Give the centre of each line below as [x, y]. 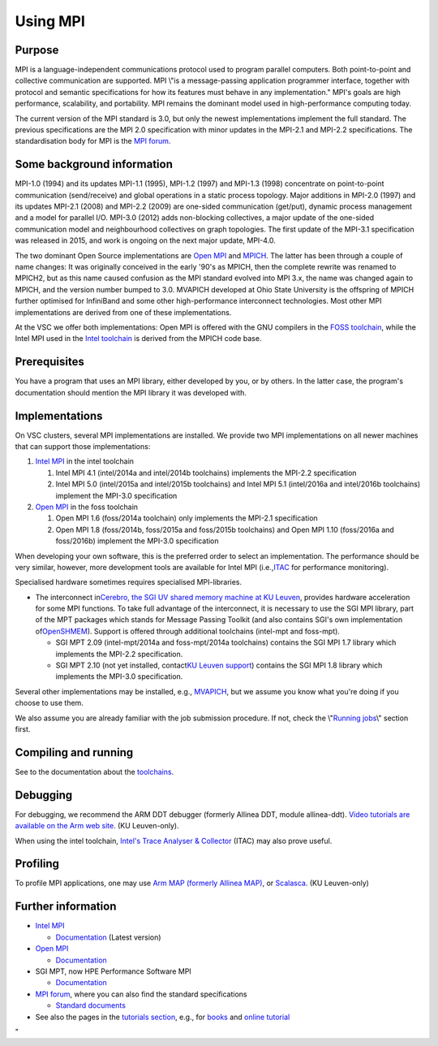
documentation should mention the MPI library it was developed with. [131, 392]
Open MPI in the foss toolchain [86, 507]
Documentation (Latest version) [108, 937]
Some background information [94, 164]
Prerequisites [49, 362]
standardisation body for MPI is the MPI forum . [93, 141]
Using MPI [50, 21]
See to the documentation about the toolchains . [94, 772]
